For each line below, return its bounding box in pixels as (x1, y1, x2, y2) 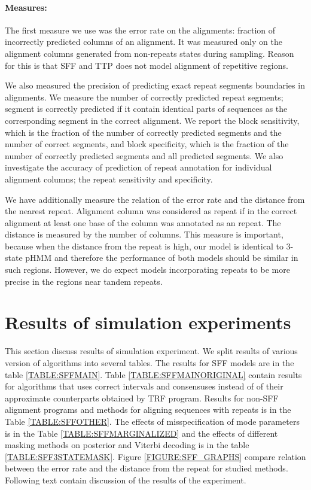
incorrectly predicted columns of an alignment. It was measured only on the (5, 35, 282, 48)
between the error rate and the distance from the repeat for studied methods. (5, 462, 288, 474)
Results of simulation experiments (5, 310, 291, 334)
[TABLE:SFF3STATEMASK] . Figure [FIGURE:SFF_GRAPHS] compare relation (5, 450, 306, 462)
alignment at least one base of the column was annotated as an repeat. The (5, 216, 281, 229)
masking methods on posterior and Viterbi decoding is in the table (5, 439, 249, 451)
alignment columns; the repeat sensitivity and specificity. (5, 172, 213, 185)
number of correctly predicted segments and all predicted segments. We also (5, 149, 283, 162)
